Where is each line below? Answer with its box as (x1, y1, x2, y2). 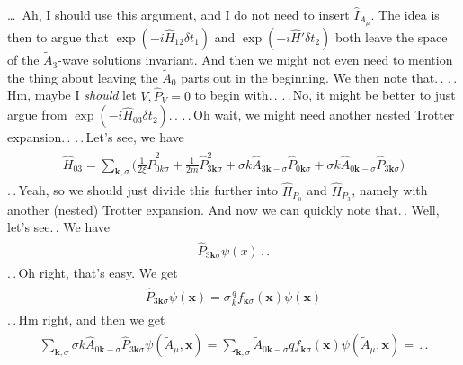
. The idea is (370, 5, 440, 23)
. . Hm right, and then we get (7, 309, 165, 328)
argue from (7, 105, 67, 124)
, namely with (352, 181, 428, 200)
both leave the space (334, 27, 448, 46)
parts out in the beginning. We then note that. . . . (181, 67, 458, 86)
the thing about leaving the (7, 67, 158, 86)
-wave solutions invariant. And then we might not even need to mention (58, 50, 453, 69)
